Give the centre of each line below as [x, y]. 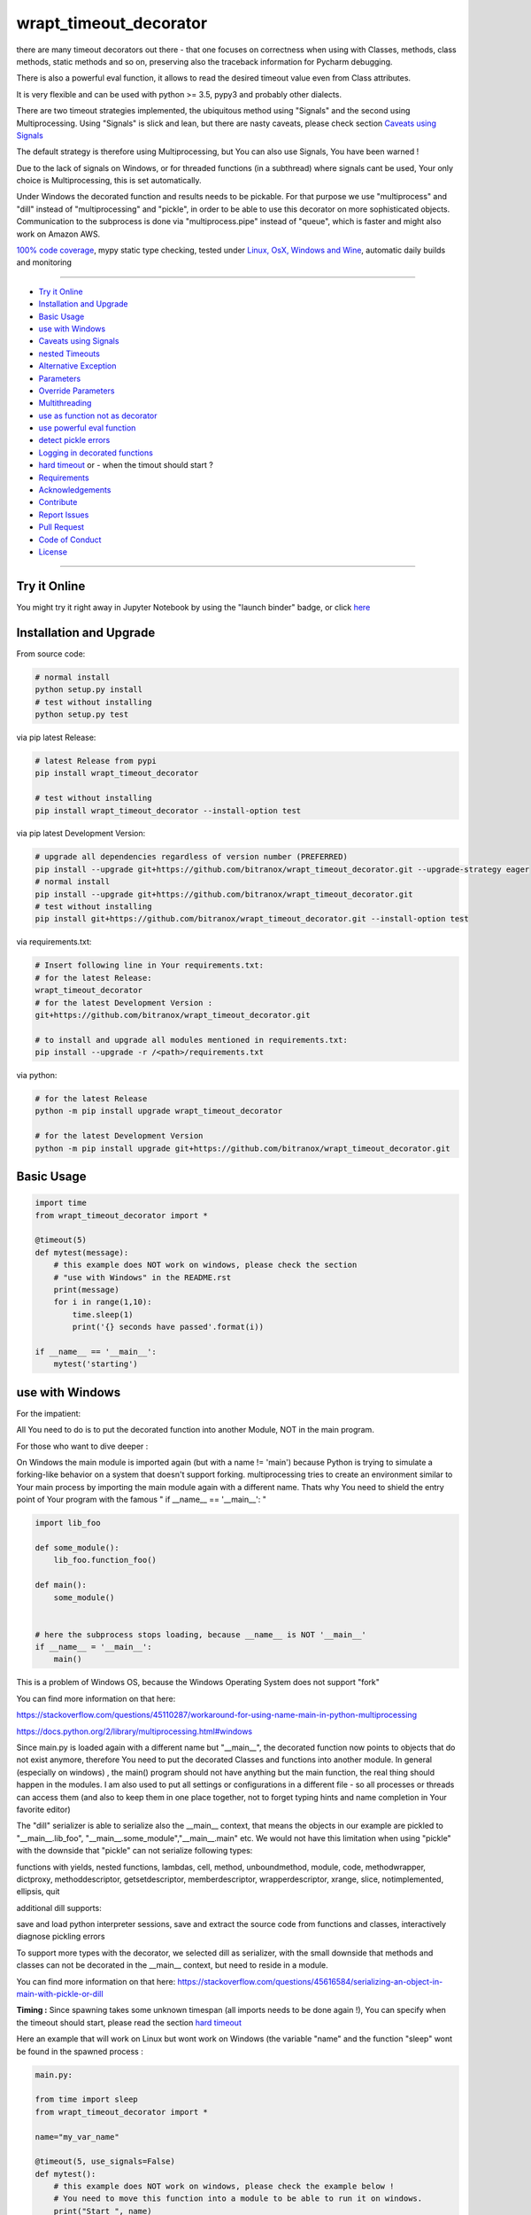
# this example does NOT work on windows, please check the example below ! [224, 2187]
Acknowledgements [75, 490]
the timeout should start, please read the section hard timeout [129, 2022]
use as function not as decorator [98, 416]
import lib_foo [68, 1523]
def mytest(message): [82, 1252]
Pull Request [61, 527]
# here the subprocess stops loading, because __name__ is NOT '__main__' [201, 1634]
